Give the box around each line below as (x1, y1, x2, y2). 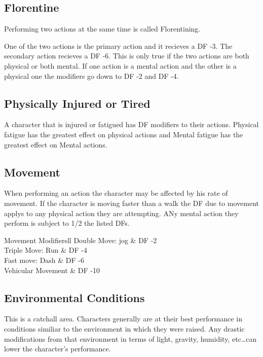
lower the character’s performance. (4, 343, 111, 354)
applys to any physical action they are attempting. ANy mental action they (4, 207, 239, 218)
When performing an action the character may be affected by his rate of (4, 188, 228, 198)
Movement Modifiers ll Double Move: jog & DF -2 (4, 234, 157, 245)
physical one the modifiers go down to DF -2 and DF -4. (4, 70, 179, 81)
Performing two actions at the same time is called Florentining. (4, 23, 201, 34)
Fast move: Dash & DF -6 (4, 254, 85, 265)
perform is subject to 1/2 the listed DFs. (4, 218, 130, 228)
